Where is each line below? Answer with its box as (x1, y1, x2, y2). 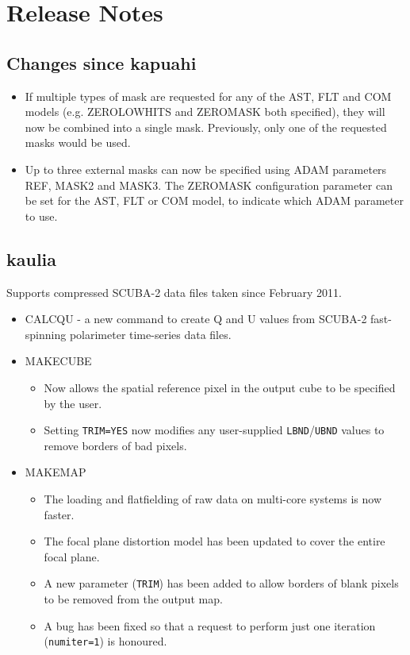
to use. (25, 207, 58, 224)
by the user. (44, 395, 102, 411)
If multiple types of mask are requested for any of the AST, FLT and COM (25, 87, 392, 104)
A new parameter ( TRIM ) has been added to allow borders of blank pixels (44, 575, 399, 591)
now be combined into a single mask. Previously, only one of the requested (25, 118, 387, 135)
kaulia (6, 246, 57, 271)
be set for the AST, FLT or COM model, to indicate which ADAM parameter (25, 192, 404, 209)
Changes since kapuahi (6, 50, 197, 75)
